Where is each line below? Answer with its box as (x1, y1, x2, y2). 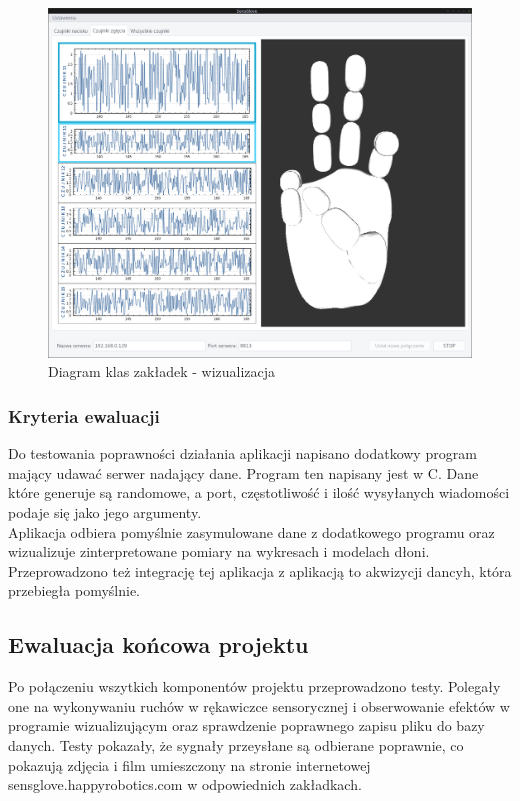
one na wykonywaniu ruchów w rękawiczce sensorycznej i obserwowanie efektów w (8, 695, 510, 716)
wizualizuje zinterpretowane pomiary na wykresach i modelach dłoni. (8, 541, 430, 562)
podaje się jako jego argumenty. (8, 502, 202, 523)
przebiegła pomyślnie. (8, 580, 140, 601)
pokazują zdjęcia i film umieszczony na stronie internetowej (8, 754, 371, 775)
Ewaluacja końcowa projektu (8, 629, 309, 660)
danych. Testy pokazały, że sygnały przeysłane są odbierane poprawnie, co (8, 735, 464, 756)
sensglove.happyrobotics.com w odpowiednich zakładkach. (8, 774, 362, 795)
